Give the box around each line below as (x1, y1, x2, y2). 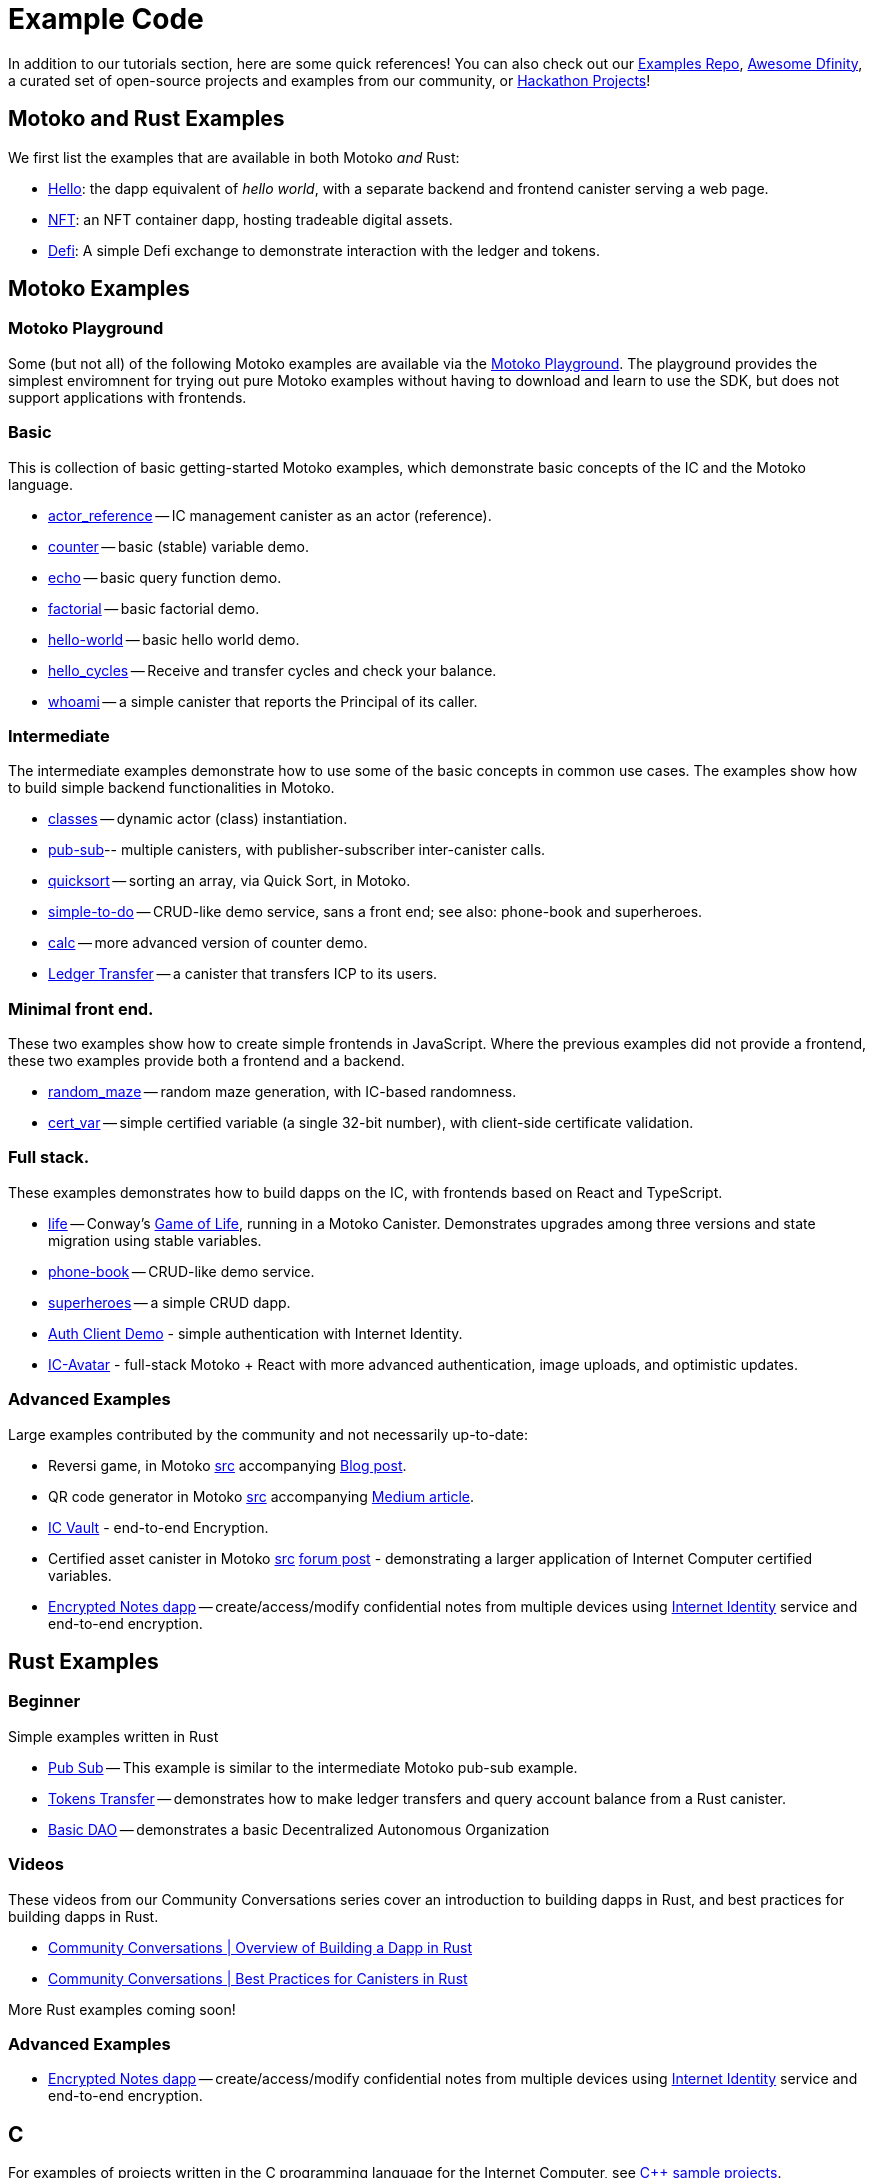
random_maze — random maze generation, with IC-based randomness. (48, 1083, 517, 1101)
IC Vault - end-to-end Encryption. (48, 1518, 269, 1536)
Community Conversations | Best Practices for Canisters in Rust (48, 1969, 468, 1987)
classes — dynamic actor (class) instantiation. (48, 810, 348, 828)
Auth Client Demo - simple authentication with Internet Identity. (48, 1324, 463, 1342)
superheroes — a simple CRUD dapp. (48, 1293, 291, 1311)
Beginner (8, 1691, 81, 1712)
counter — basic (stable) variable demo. (48, 537, 310, 555)
